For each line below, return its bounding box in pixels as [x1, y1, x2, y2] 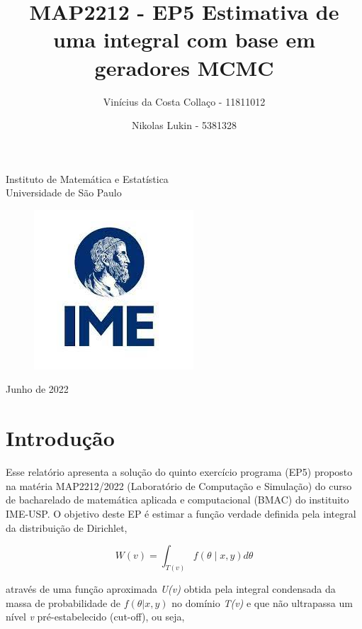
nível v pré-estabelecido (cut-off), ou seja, [6, 609, 185, 624]
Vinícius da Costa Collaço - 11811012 [103, 94, 266, 108]
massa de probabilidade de [6, 595, 120, 610]
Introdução [6, 423, 115, 452]
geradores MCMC [94, 52, 274, 82]
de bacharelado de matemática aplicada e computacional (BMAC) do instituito [6, 492, 349, 507]
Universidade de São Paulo [6, 185, 122, 200]
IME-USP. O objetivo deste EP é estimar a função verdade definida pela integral [6, 506, 356, 521]
